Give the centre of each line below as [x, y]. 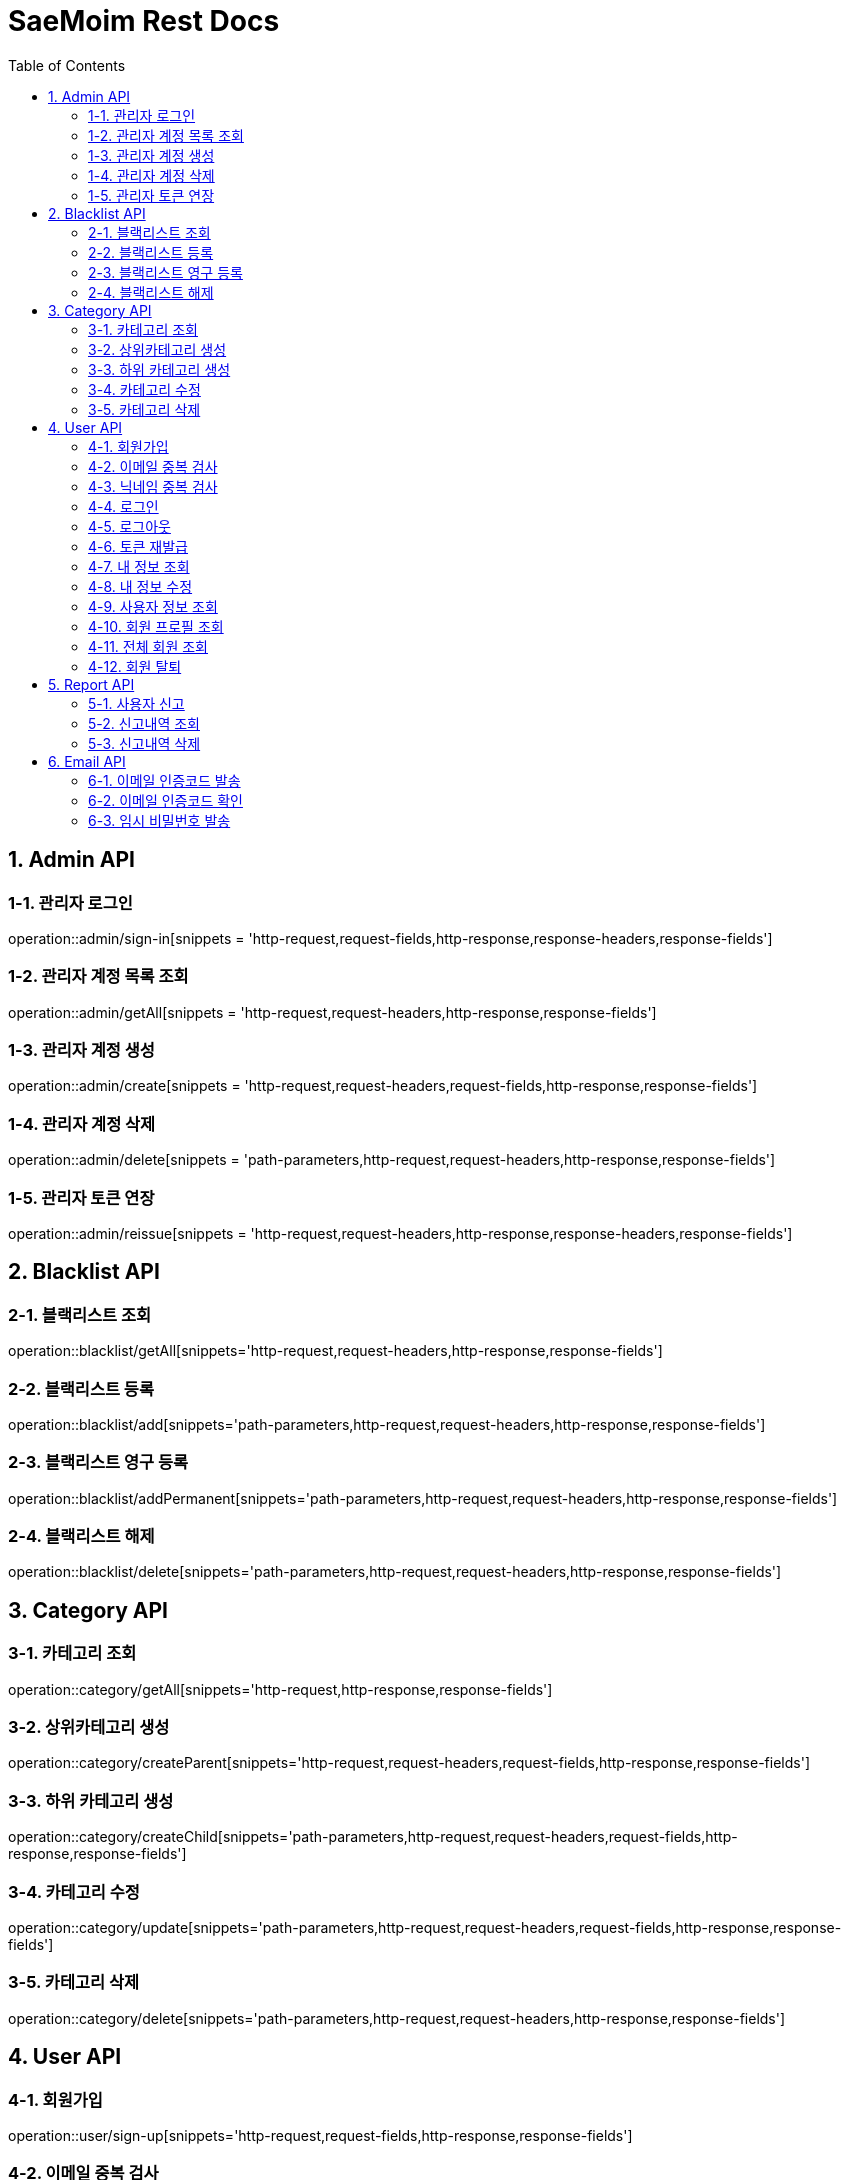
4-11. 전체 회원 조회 [148, 646]
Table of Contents [67, 65]
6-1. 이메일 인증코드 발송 [164, 780]
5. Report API [91, 684]
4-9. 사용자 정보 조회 [153, 606]
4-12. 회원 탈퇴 [135, 666]
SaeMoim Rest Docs [144, 21]
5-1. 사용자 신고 [136, 703]
